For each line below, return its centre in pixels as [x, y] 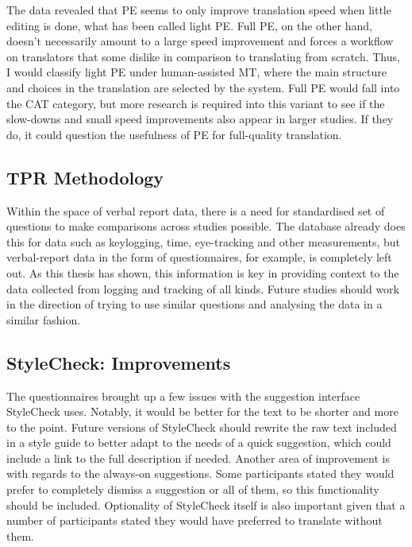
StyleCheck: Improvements [119, 362]
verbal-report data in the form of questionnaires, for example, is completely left [199, 257]
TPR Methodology [85, 177]
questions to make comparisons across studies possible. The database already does [206, 226]
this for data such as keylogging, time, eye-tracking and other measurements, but [203, 241]
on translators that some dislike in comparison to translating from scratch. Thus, [203, 56]
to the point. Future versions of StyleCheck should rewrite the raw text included [202, 427]
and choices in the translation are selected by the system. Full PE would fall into [203, 87]
